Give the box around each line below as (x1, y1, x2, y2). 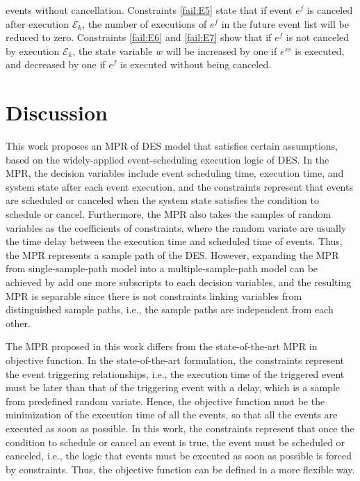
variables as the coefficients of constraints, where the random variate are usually (6, 220, 347, 235)
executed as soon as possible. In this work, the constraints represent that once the (6, 420, 354, 435)
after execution (6, 16, 69, 31)
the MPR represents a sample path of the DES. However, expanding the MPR (6, 247, 339, 262)
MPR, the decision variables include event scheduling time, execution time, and (6, 166, 344, 180)
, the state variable (72, 43, 153, 58)
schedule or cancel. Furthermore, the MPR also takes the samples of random (6, 207, 332, 221)
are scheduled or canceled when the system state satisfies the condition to (6, 193, 319, 207)
